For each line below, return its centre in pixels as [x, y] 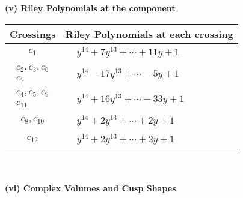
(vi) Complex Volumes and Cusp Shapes [91, 188]
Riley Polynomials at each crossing [149, 34]
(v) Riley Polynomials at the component [90, 8]
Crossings [33, 34]
